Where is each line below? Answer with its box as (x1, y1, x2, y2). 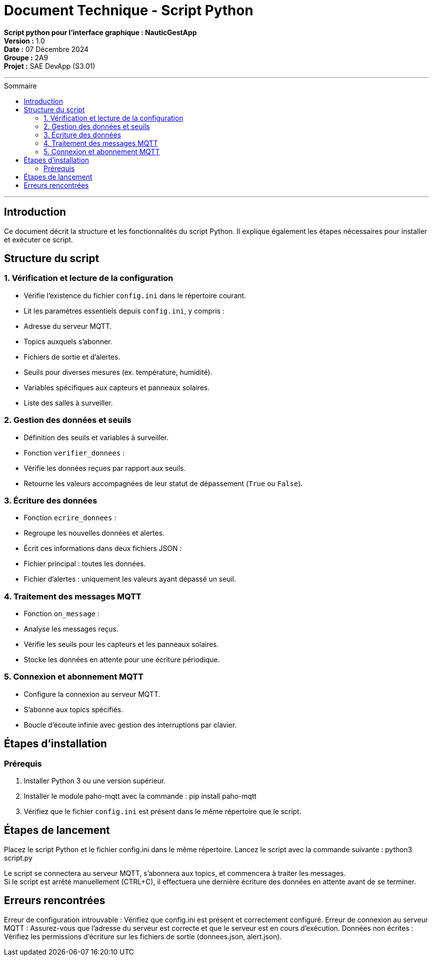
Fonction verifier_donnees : (24, 448, 125, 457)
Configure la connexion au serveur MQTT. (24, 689, 161, 698)
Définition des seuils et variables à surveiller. (24, 433, 169, 442)
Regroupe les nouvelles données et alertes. (24, 529, 165, 538)
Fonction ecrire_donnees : (24, 513, 116, 522)
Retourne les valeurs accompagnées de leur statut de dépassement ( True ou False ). (24, 479, 303, 488)
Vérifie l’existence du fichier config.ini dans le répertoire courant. (24, 291, 246, 300)
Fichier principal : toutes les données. (24, 559, 146, 568)
